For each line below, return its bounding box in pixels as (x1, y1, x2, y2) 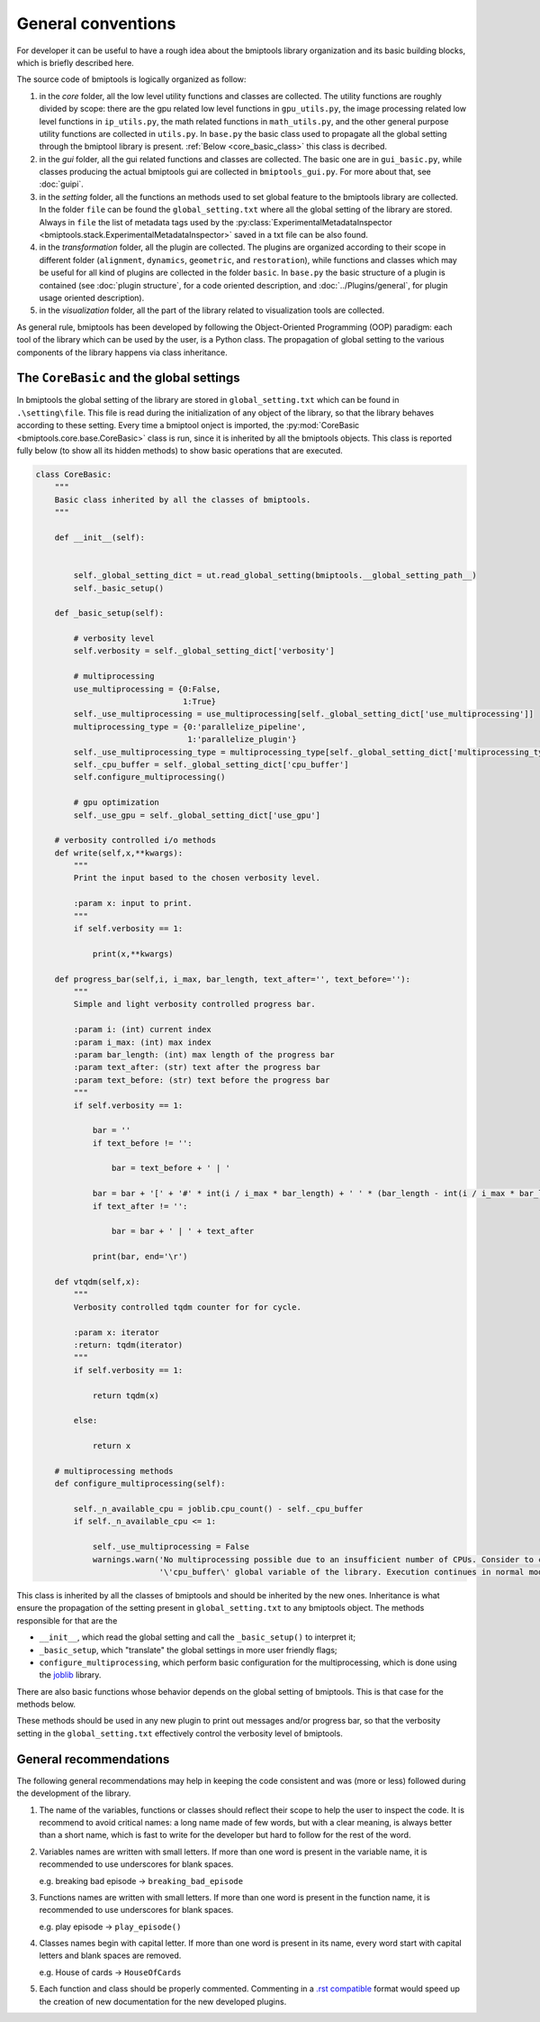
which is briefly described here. (16, 57, 134, 68)
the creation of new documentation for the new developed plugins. (39, 1996, 287, 2007)
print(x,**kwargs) (92, 948, 175, 959)
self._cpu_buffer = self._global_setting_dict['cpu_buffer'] (73, 759, 349, 770)
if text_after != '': (92, 1201, 188, 1212)
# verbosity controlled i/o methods (54, 835, 216, 846)
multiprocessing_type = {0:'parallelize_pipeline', (73, 721, 307, 732)
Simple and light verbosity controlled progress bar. (73, 999, 316, 1010)
